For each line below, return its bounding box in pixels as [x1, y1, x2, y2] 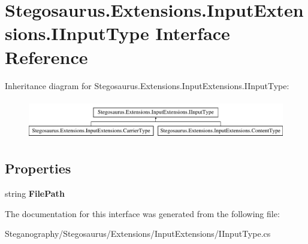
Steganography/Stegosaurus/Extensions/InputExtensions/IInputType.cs [5, 227, 271, 240]
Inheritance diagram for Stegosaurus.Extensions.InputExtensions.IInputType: [5, 79, 289, 91]
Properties [5, 159, 71, 178]
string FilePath [5, 187, 65, 200]
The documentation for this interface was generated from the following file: [5, 207, 280, 219]
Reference [5, 44, 88, 69]
